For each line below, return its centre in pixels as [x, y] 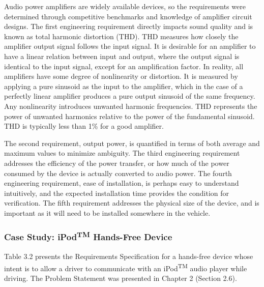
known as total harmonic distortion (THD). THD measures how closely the [121, 36]
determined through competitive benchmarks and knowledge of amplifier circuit [128, 16]
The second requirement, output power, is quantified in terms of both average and [132, 143]
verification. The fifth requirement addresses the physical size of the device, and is [132, 203]
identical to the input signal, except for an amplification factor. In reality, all [124, 66]
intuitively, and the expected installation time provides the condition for [117, 193]
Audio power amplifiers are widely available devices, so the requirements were [125, 6]
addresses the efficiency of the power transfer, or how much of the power [117, 163]
